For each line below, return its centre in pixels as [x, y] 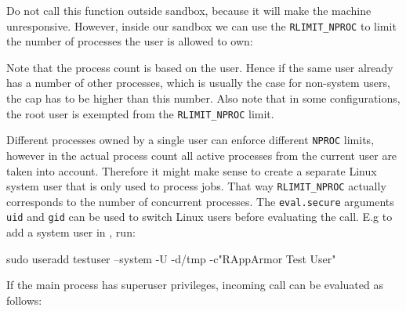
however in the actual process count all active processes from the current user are [202, 155]
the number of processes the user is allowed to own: [130, 41]
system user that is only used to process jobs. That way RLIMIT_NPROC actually [196, 186]
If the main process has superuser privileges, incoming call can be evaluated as [195, 285]
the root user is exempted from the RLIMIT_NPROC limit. [140, 113]
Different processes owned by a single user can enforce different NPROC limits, [190, 140]
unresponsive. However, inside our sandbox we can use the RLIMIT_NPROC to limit [201, 25]
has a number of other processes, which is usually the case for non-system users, [198, 83]
